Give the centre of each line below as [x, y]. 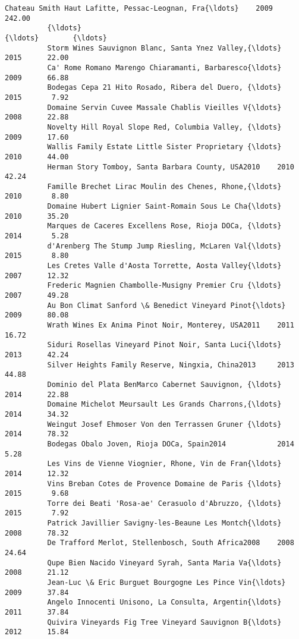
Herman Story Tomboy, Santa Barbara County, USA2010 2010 [171, 167]
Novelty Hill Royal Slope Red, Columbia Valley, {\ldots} [164, 127]
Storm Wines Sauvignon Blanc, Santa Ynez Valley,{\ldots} [164, 48]
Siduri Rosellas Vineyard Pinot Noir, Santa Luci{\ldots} [164, 345]
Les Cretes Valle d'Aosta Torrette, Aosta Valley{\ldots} [164, 266]
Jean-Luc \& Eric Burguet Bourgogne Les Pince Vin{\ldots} [166, 583]
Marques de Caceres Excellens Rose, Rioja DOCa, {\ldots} [164, 226]
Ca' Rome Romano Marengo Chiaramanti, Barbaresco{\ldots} [164, 67]
